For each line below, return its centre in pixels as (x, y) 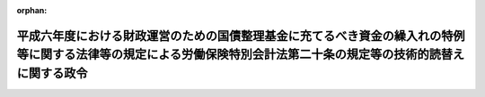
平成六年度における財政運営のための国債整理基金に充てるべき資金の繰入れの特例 (241, 36)
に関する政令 (52, 73)
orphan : (32, 10)
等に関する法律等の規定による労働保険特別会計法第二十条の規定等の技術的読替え (241, 55)
